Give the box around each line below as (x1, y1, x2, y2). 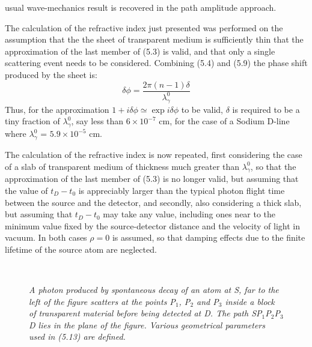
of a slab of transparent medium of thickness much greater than (5, 160, 240, 172)
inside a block (225, 295, 275, 307)
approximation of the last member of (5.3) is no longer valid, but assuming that (5, 172, 299, 185)
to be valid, (181, 103, 223, 115)
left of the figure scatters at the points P (29, 295, 176, 307)
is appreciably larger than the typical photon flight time (78, 184, 285, 196)
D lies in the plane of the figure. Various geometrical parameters (29, 318, 265, 331)
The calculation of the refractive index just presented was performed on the (5, 21, 283, 34)
